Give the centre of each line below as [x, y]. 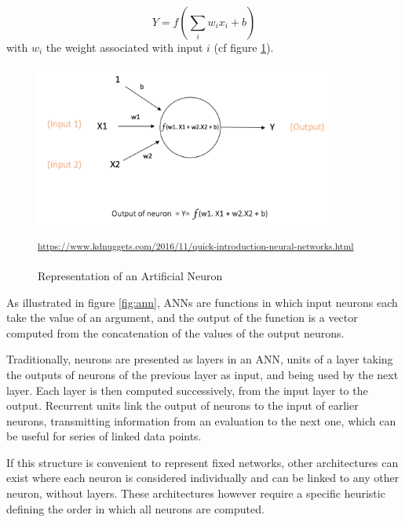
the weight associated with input [124, 47]
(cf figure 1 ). [244, 47]
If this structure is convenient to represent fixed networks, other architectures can [202, 462]
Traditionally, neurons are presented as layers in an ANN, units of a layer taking [200, 359]
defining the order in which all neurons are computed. [135, 508]
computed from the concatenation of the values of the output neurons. [175, 332]
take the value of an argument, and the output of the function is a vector [182, 318]
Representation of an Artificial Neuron [130, 275]
